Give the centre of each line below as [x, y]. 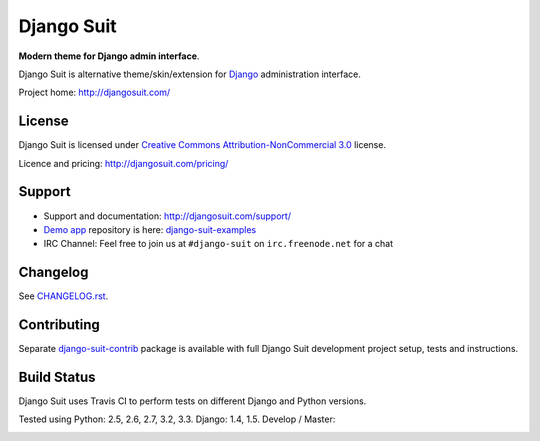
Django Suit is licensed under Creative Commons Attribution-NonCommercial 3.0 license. [202, 145]
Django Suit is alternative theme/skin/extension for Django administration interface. [190, 74]
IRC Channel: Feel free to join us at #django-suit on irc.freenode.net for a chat [218, 244]
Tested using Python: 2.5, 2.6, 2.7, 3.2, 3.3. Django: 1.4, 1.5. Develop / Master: [177, 419]
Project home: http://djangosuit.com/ [94, 92]
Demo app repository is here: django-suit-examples [150, 229]
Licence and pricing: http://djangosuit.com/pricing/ [123, 163]
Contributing [59, 325]
